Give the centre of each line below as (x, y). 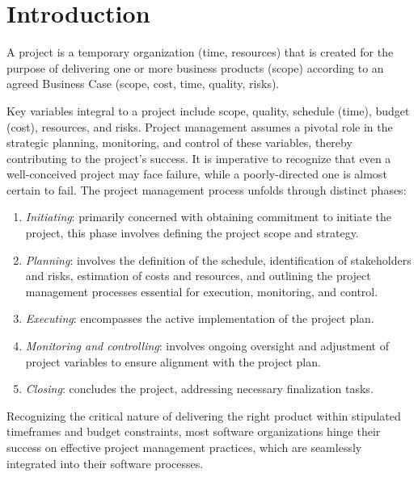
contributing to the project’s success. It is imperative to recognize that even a (199, 158)
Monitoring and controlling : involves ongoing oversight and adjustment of (207, 346)
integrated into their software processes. (105, 463)
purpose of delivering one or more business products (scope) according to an (195, 67)
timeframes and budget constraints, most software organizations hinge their (194, 431)
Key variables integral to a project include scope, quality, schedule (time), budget (208, 110)
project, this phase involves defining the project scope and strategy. (192, 233)
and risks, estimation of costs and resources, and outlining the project (198, 276)
